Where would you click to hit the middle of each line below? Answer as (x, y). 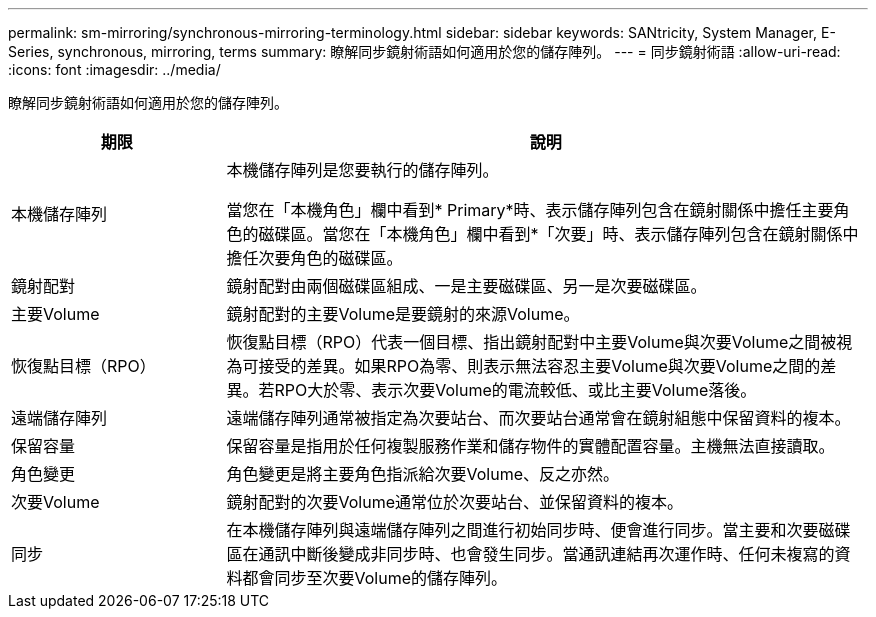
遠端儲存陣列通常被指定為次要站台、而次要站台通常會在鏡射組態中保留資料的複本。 (538, 418)
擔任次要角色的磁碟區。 (314, 258)
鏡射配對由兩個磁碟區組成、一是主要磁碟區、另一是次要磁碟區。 (466, 286)
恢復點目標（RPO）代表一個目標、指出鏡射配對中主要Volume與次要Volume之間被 (531, 342)
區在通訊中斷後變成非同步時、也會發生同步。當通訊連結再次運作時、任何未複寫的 (530, 554)
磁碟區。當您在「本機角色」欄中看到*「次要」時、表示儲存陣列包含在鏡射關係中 (558, 234)
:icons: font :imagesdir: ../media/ (114, 69)
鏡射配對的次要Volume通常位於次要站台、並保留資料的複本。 (455, 502)
